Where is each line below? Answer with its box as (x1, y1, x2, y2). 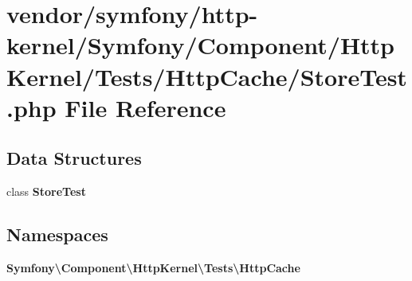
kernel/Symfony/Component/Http (6, 29, 395, 61)
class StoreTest (6, 183, 86, 200)
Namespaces (6, 222, 108, 247)
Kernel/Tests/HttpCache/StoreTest (6, 60, 407, 92)
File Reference (65, 91, 226, 123)
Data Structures (6, 146, 142, 170)
